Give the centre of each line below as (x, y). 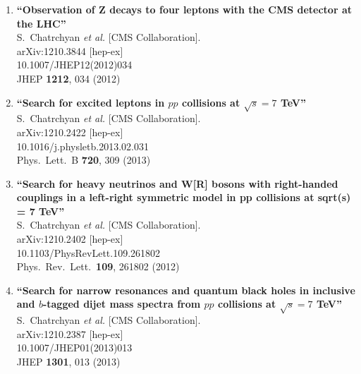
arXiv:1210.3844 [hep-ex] (70, 50)
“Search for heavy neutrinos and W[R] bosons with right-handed (177, 183)
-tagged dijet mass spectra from (122, 304)
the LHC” (41, 23)
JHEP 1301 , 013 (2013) (68, 361)
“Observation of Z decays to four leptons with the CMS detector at (184, 9)
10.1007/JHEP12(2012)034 (74, 65)
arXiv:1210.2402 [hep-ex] (70, 239)
